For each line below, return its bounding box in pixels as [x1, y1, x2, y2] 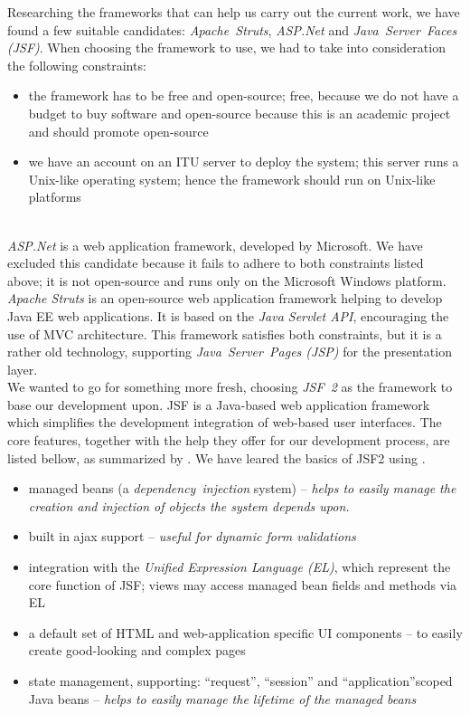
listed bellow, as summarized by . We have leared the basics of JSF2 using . [7, 448, 426, 467]
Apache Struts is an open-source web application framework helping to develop [7, 289, 443, 308]
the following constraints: [7, 55, 146, 74]
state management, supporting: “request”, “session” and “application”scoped [28, 671, 453, 690]
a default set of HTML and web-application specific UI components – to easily [28, 623, 463, 642]
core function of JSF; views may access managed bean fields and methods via [28, 575, 457, 594]
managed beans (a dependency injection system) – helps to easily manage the [28, 479, 456, 498]
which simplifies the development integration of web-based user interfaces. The [7, 413, 442, 432]
